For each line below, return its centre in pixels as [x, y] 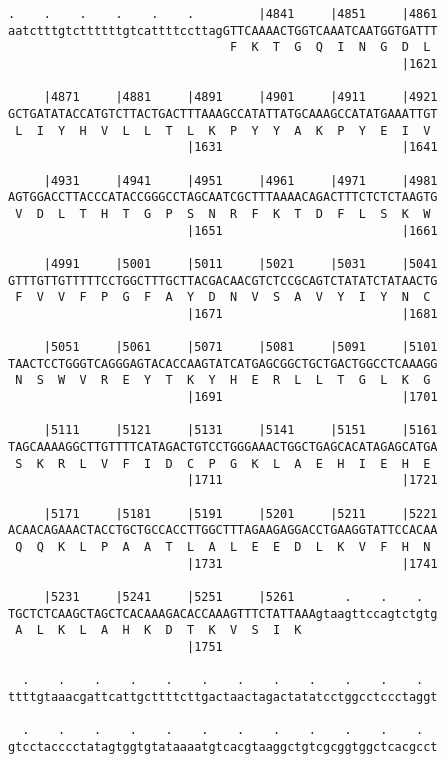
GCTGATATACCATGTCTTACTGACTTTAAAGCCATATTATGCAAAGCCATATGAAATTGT [223, 113]
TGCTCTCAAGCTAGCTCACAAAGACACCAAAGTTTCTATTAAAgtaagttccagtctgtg [223, 613]
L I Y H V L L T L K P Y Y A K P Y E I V [223, 130]
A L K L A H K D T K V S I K [158, 630]
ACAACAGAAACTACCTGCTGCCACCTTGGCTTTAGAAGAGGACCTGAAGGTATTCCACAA [223, 530]
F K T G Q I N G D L [330, 47]
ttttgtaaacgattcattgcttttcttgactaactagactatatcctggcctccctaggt [223, 696]
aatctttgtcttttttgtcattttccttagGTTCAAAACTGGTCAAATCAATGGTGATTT [223, 30]
